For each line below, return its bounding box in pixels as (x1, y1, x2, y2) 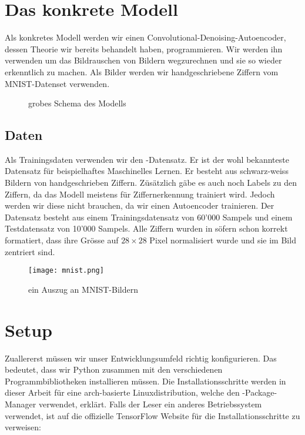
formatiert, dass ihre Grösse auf (5, 234, 119, 246)
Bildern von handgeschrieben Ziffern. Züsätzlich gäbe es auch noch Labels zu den (5, 176, 297, 189)
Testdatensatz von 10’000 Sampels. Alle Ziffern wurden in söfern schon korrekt (5, 222, 288, 235)
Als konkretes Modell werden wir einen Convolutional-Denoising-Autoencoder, (5, 31, 286, 43)
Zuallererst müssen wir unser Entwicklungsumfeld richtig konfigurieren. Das (5, 352, 277, 364)
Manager (5, 397, 36, 410)
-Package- (242, 386, 277, 399)
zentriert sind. (5, 245, 55, 257)
